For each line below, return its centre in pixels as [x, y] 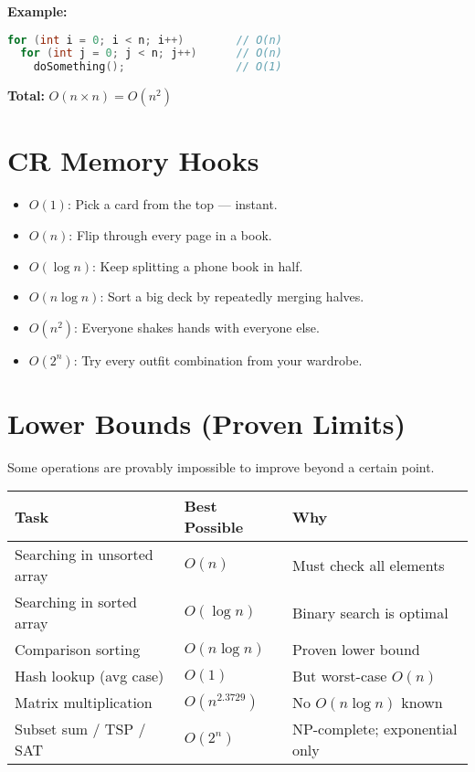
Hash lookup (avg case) [90, 676]
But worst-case [339, 676]
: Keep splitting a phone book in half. [198, 265]
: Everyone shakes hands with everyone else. [197, 327]
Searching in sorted [76, 602]
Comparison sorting [78, 650]
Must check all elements [368, 565]
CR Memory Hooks [133, 160]
